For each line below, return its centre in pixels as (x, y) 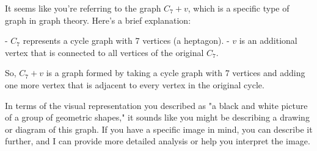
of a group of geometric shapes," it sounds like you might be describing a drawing (157, 117)
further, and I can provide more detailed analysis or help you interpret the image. (158, 141)
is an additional (268, 40)
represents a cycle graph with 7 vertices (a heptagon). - (126, 40)
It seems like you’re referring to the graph (83, 8)
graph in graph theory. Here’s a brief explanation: (98, 20)
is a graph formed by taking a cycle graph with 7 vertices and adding (176, 73)
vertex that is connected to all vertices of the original (104, 52)
